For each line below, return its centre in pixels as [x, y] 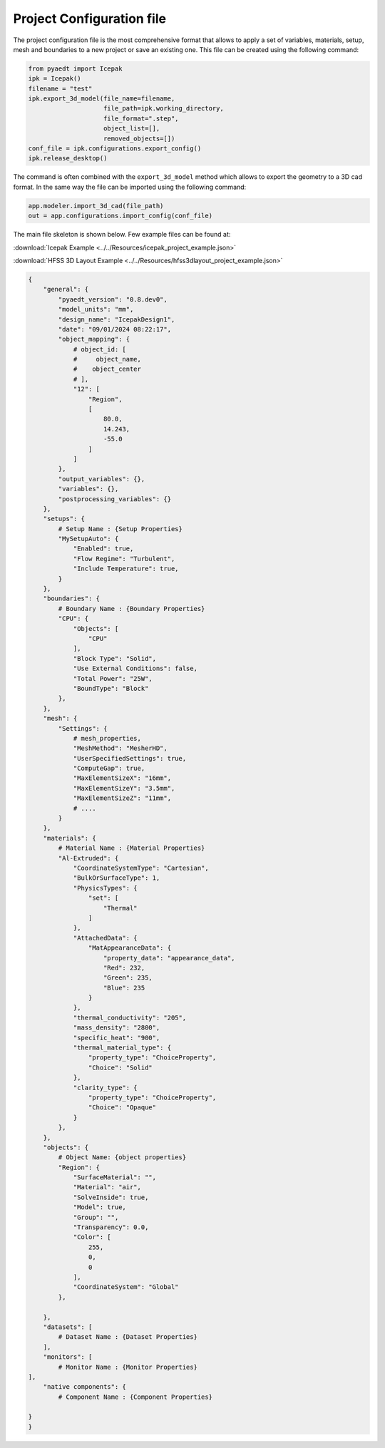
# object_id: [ [99, 349]
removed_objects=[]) [139, 138]
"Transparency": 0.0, [111, 1227]
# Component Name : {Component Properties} [135, 1397]
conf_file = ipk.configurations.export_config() [115, 149]
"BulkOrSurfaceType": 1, [117, 878]
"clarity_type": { [106, 1088]
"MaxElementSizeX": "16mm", [122, 778]
